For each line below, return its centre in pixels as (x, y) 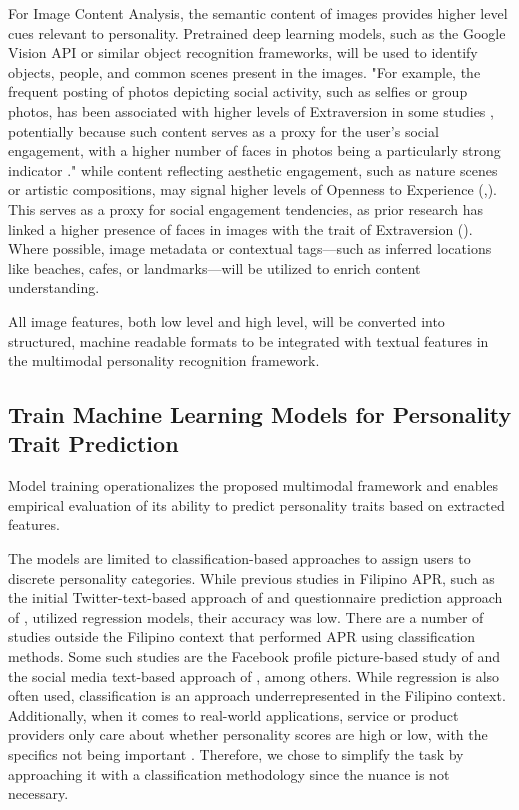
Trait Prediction (93, 443)
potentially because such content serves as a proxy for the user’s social (223, 130)
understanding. (54, 287)
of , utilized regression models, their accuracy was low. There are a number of (246, 616)
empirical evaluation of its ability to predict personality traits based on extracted (256, 504)
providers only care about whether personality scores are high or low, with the (248, 734)
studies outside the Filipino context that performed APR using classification (242, 636)
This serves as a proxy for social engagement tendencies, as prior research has (245, 208)
